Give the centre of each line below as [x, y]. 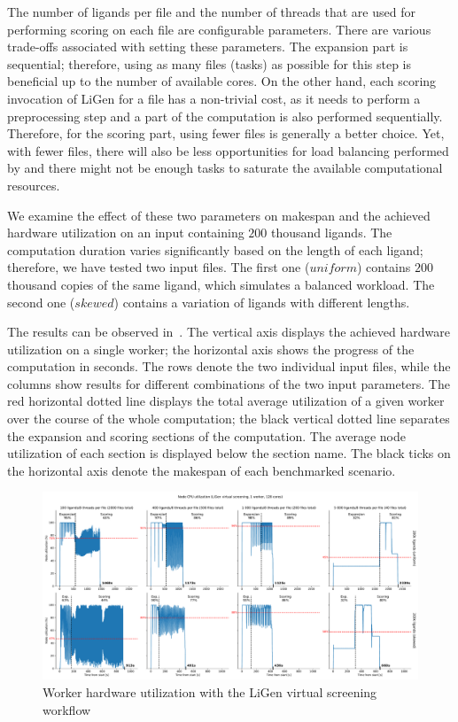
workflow [67, 709]
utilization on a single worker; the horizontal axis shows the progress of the [211, 349]
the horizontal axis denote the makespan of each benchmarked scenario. [202, 470]
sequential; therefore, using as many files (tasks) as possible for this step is [210, 63]
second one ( [41, 302]
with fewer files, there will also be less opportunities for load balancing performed [228, 150]
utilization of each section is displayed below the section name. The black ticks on [229, 453]
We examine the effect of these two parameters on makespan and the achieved [219, 215]
